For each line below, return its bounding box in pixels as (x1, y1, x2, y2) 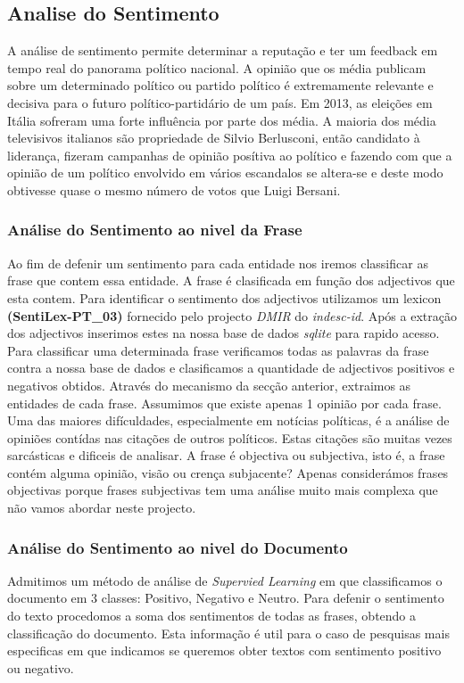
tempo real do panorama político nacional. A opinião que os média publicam (7, 58, 427, 77)
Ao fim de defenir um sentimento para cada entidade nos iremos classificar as (7, 253, 428, 272)
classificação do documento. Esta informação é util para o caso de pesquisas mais (7, 623, 450, 642)
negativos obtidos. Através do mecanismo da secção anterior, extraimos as (7, 375, 411, 394)
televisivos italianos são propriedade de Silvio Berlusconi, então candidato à (7, 128, 420, 147)
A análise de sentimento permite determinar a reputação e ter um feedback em (7, 41, 438, 60)
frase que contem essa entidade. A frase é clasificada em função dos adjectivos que (7, 271, 455, 290)
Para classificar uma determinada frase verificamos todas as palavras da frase (7, 341, 429, 359)
